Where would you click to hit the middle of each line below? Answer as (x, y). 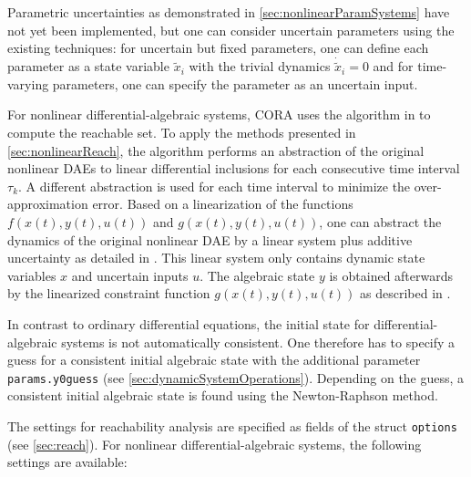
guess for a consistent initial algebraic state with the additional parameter (214, 360)
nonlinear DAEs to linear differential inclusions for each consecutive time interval (234, 168)
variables (32, 275)
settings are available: (67, 462)
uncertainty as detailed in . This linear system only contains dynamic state (216, 258)
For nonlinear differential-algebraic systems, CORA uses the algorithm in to (219, 114)
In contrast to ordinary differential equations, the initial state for (189, 323)
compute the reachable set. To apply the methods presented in (182, 132)
